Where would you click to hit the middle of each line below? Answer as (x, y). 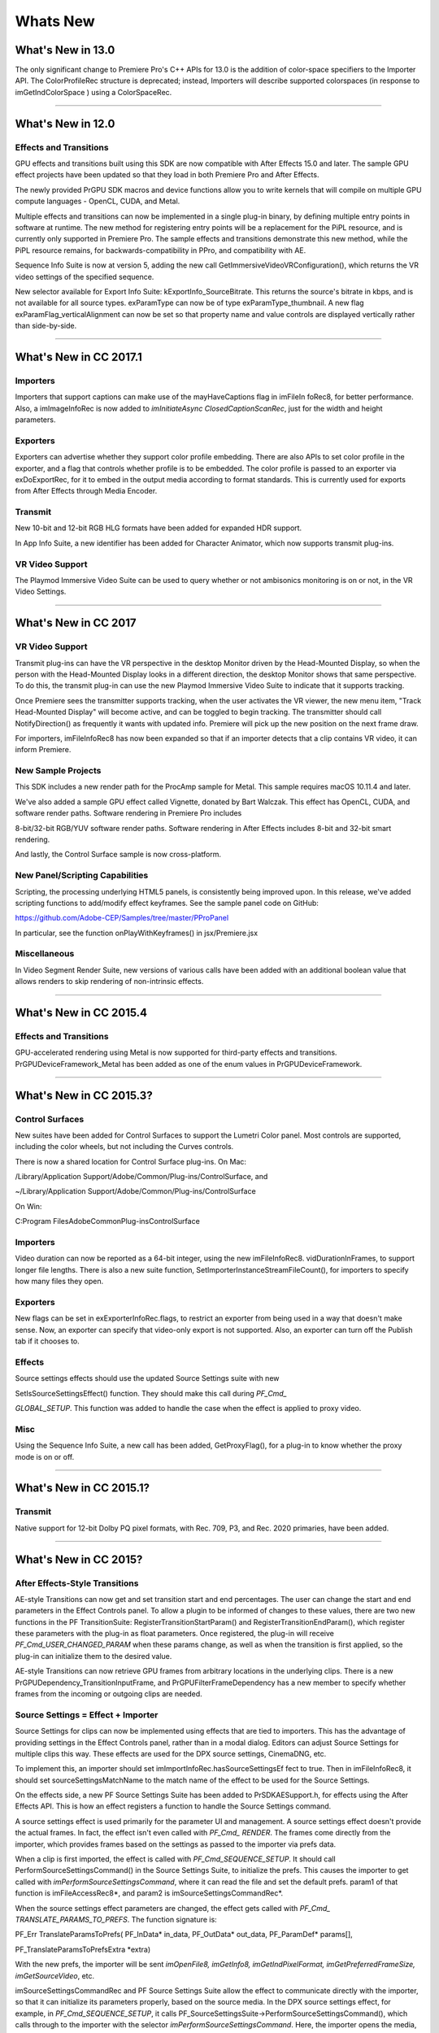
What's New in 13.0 (65, 50)
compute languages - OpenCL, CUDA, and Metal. (98, 201)
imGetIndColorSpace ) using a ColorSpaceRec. (93, 92)
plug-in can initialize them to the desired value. (93, 1656)
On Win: (28, 1206)
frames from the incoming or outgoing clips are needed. (109, 1694)
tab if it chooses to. (48, 1341)
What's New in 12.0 (65, 123)
